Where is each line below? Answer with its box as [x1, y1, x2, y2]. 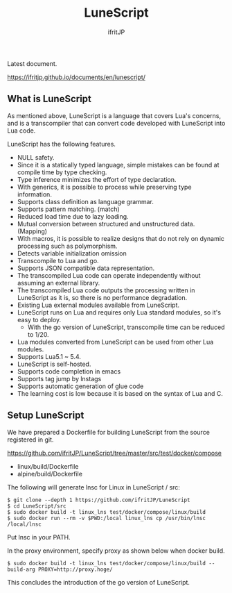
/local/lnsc [7, 521, 42, 528]
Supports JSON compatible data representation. [17, 264, 155, 272]
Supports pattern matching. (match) [17, 205, 120, 213]
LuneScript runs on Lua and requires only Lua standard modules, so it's [17, 308, 222, 317]
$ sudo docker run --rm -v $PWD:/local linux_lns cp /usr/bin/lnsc [7, 515, 206, 521]
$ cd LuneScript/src [7, 502, 67, 510]
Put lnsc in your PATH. [7, 533, 71, 541]
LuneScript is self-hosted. [17, 360, 91, 368]
